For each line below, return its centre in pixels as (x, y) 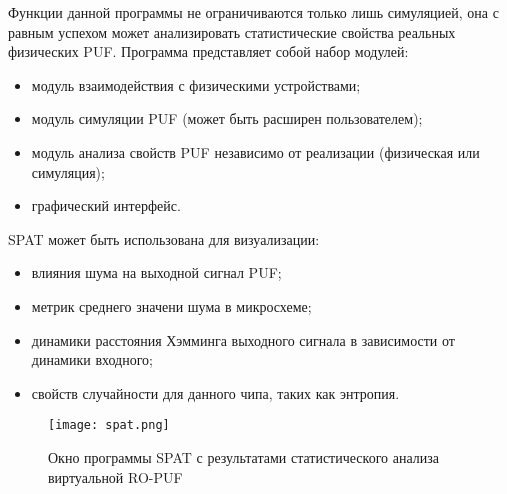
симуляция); (68, 171)
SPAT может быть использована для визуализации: (164, 238)
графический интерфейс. (106, 205)
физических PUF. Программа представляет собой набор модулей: (208, 51)
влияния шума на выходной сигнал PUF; (156, 272)
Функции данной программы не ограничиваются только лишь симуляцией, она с (253, 12)
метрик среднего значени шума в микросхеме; (171, 305)
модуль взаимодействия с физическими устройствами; (196, 84)
